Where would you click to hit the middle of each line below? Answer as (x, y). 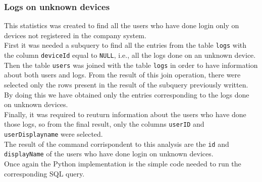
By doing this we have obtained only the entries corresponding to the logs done (127, 94)
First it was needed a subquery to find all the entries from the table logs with (125, 45)
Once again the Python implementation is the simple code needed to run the (123, 163)
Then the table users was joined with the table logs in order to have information (131, 65)
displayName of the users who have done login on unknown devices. (109, 154)
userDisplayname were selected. (54, 134)
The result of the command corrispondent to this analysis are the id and (117, 144)
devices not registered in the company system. (75, 35)
